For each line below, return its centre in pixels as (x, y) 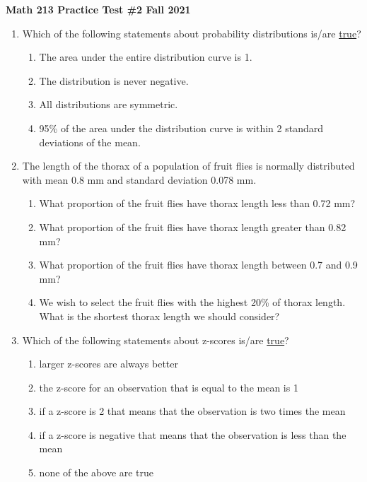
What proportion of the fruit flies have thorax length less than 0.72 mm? (197, 203)
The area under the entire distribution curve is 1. (146, 57)
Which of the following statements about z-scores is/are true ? (156, 340)
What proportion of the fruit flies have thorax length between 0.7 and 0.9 (198, 265)
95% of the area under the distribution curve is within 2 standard (181, 128)
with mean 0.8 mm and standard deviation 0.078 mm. (139, 179)
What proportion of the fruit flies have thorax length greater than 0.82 (193, 227)
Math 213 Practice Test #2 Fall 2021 (98, 9)
